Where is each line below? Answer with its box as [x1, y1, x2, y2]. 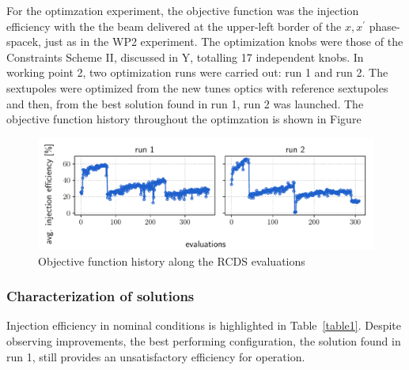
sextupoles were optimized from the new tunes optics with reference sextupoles [6, 79, 388, 96]
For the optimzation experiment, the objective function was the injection [6, 2, 359, 18]
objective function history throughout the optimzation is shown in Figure [6, 111, 362, 127]
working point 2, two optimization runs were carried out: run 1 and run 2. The [6, 64, 388, 81]
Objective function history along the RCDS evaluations [38, 252, 305, 269]
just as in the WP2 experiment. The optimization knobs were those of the [44, 33, 403, 50]
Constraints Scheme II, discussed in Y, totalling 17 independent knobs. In [6, 48, 364, 65]
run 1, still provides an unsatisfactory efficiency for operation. [6, 348, 305, 364]
